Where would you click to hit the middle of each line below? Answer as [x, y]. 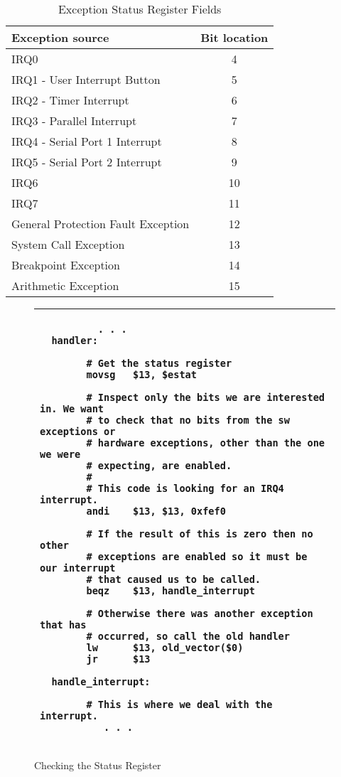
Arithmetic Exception [65, 285]
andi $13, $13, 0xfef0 [156, 511]
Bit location [234, 37]
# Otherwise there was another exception [200, 613]
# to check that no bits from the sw [188, 420]
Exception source [60, 37]
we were [60, 454]
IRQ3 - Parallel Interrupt [74, 120]
